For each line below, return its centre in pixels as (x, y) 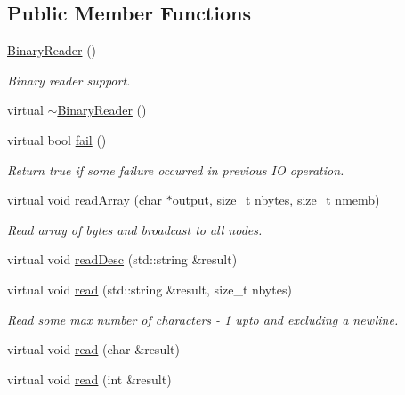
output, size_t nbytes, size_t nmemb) (276, 200)
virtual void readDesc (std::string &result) (122, 259)
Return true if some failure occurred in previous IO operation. (176, 169)
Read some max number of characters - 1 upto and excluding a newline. (203, 319)
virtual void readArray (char (85, 200)
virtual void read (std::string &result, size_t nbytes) (150, 289)
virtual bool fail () (57, 139)
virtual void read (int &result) (89, 379)
